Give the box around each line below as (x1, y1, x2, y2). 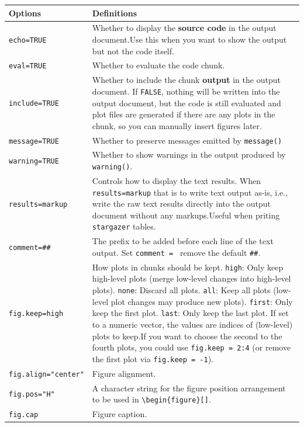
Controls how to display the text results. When (92, 174, 261, 186)
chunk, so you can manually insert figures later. (92, 119, 262, 131)
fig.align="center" (9, 370, 84, 379)
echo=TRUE (9, 36, 47, 44)
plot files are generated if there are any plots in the (92, 108, 275, 120)
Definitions (92, 6, 137, 19)
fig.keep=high (9, 310, 64, 318)
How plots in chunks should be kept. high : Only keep (92, 261, 284, 273)
